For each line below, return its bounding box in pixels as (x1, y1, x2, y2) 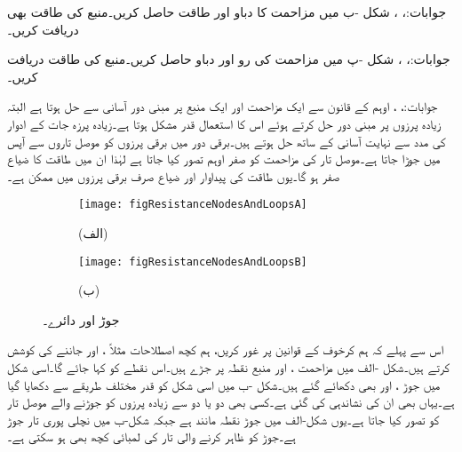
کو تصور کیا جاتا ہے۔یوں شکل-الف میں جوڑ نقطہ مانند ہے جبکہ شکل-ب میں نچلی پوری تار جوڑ (7, 409, 440, 428)
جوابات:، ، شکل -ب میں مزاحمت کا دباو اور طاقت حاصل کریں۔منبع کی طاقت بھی (7, 3, 447, 20)
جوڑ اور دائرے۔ (43, 310, 120, 329)
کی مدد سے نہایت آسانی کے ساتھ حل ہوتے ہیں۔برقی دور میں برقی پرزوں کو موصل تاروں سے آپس (7, 131, 446, 150)
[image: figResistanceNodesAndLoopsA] (78, 198, 307, 211)
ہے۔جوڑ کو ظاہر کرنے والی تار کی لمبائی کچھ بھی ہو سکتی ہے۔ (7, 427, 296, 446)
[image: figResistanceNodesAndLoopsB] (78, 255, 307, 268)
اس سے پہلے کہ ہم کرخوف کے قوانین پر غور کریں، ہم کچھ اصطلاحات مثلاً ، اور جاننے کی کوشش (7, 340, 444, 359)
